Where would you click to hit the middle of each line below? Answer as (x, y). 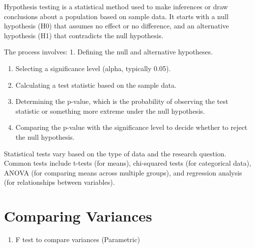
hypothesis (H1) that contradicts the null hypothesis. (84, 35)
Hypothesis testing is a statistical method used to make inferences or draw (116, 6)
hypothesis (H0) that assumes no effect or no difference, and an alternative (116, 26)
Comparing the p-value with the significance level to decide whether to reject (131, 127)
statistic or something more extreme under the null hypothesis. (110, 111)
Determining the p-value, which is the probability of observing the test (122, 101)
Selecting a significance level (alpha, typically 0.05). (93, 68)
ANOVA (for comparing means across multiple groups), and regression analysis (123, 172)
